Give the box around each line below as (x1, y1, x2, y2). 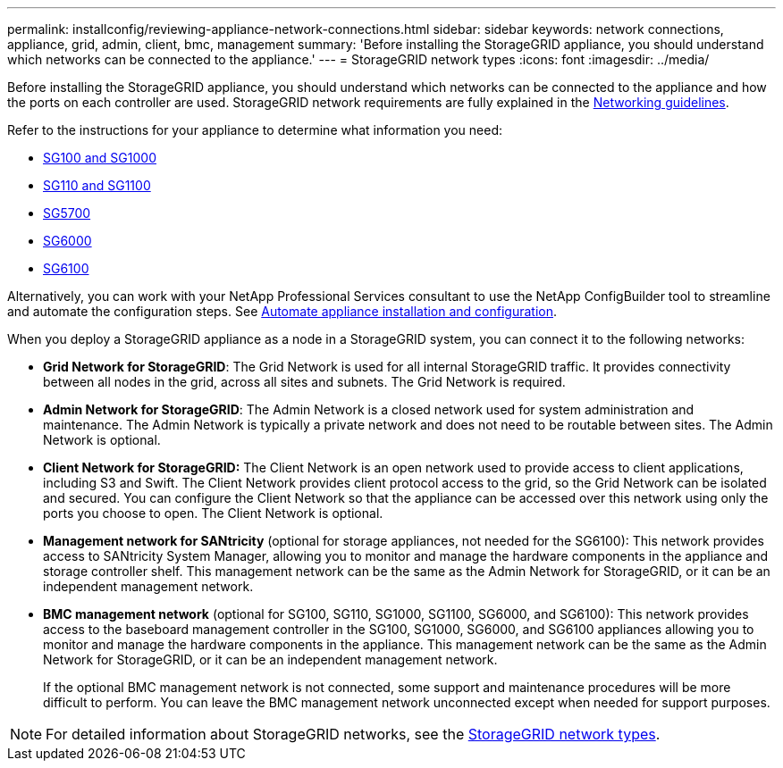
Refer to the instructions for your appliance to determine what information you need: (7, 122, 503, 138)
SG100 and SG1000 (43, 150, 156, 165)
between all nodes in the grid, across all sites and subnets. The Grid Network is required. (43, 374, 566, 389)
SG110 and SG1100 (43, 178, 151, 193)
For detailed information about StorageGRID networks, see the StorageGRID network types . (46, 725, 661, 743)
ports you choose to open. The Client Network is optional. (43, 505, 383, 521)
